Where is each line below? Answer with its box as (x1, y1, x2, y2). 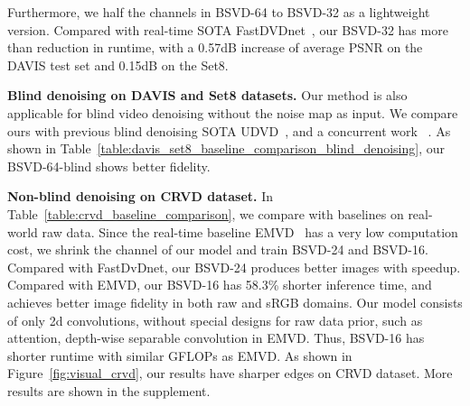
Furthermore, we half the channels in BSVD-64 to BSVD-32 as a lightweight (7, 3, 430, 21)
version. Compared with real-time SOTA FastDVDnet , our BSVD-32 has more (7, 20, 448, 39)
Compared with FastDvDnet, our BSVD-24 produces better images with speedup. (7, 257, 461, 276)
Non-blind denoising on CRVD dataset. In (7, 187, 274, 206)
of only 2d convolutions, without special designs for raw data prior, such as (7, 310, 423, 329)
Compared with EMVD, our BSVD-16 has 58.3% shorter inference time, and (7, 275, 432, 294)
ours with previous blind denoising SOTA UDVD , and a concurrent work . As (7, 121, 451, 140)
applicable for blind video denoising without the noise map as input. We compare (7, 103, 458, 122)
